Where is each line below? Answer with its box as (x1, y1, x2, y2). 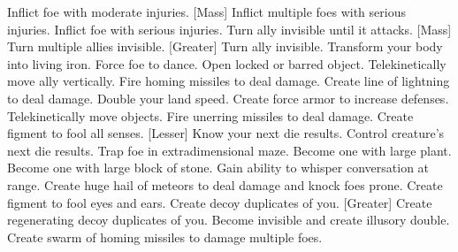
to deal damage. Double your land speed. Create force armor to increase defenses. (7, 88, 449, 107)
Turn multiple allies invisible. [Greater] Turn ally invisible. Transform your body (7, 37, 443, 56)
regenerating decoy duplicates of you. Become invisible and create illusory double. (7, 210, 450, 229)
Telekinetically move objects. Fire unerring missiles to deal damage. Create (7, 106, 414, 125)
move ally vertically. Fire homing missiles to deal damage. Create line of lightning (7, 72, 450, 90)
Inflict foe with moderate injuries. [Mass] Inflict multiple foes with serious (7, 3, 406, 20)
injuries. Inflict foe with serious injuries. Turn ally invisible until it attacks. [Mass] (7, 19, 452, 38)
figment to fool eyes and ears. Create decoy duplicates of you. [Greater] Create (7, 193, 432, 211)
